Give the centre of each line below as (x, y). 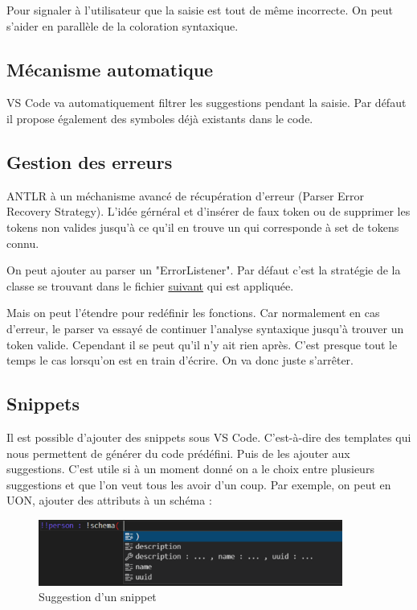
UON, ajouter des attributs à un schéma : (109, 500)
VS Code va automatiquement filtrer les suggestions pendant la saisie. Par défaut (206, 103)
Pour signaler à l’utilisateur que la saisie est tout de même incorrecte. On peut (200, 10)
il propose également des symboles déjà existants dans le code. (160, 118)
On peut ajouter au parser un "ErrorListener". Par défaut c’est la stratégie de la (204, 270)
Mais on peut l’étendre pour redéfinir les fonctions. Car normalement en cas (193, 313)
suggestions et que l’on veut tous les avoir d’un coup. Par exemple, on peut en (199, 484)
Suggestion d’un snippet (98, 597)
